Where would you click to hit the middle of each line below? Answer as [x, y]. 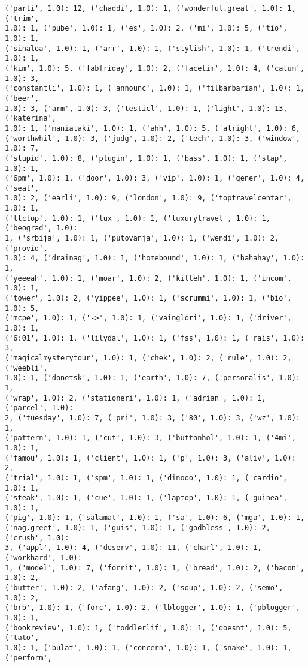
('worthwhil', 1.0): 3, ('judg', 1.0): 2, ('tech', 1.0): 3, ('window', [153, 138]
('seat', [22, 188]
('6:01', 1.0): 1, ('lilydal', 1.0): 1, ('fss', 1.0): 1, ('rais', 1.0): [155, 338]
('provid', [26, 248]
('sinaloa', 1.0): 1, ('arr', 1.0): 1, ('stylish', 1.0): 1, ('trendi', [153, 48]
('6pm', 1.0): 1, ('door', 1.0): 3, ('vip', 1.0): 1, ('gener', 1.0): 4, [155, 178]
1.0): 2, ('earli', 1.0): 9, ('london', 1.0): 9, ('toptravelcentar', [148, 198]
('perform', [28, 658]
